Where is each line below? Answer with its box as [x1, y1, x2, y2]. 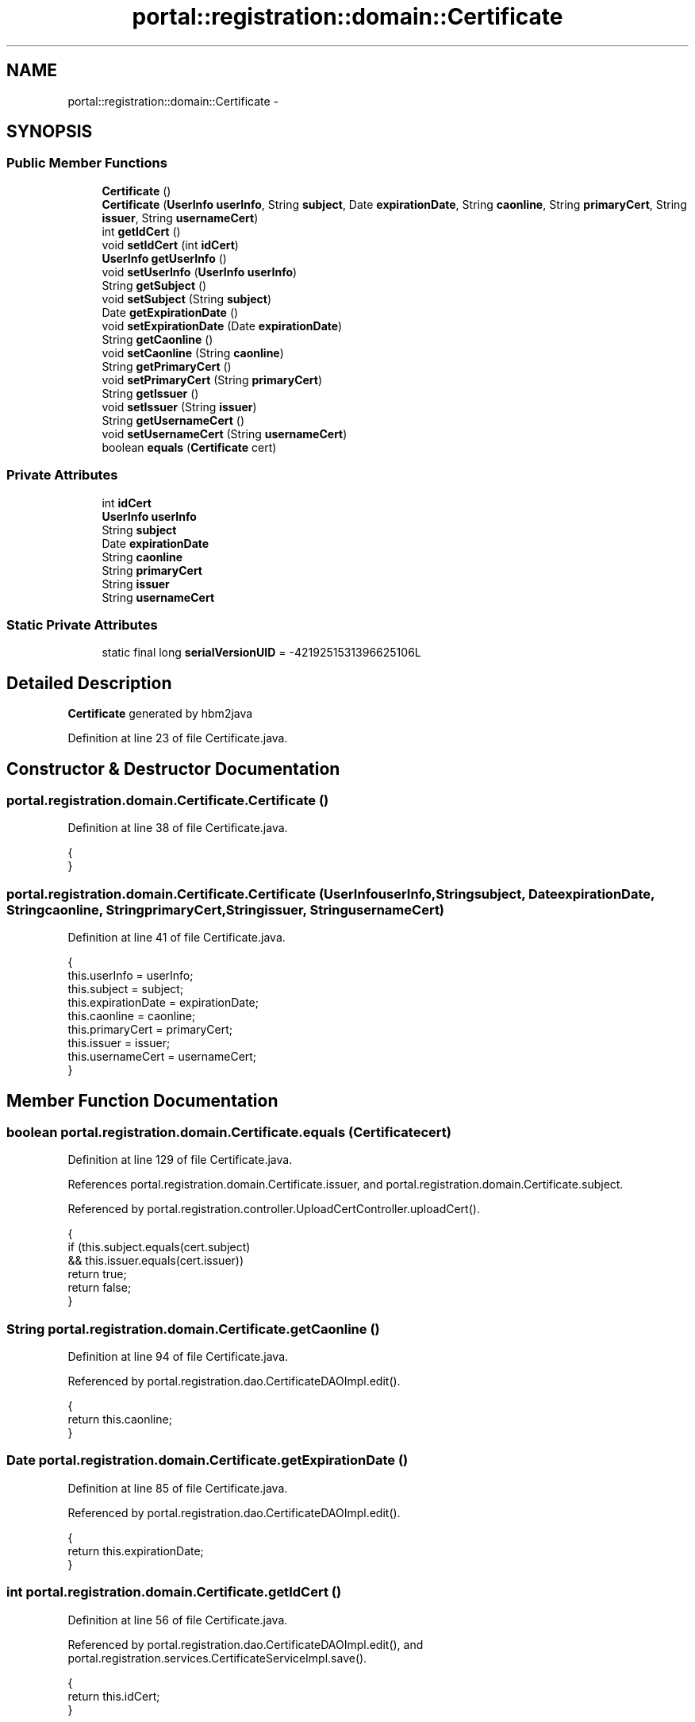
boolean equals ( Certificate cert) [102, 440, 277, 454]
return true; [67, 1267, 127, 1281]
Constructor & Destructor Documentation [6, 758, 340, 779]
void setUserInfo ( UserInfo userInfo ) [102, 264, 298, 279]
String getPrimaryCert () [102, 359, 232, 373]
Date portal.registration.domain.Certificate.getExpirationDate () [6, 1452, 409, 1469]
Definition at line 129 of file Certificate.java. [67, 1153, 293, 1167]
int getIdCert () [102, 224, 181, 238]
